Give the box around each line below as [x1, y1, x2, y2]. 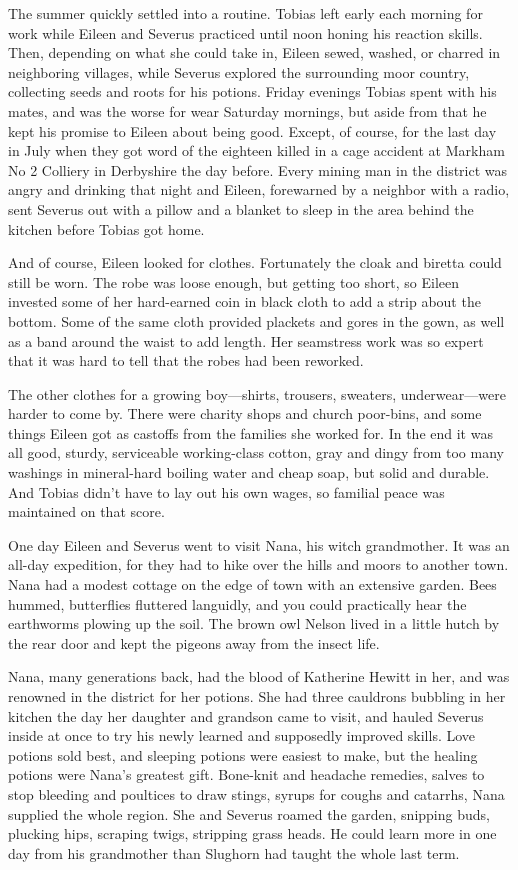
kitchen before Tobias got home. [8, 218, 205, 239]
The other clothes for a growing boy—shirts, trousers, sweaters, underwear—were [8, 383, 506, 404]
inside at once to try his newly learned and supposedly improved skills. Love [8, 725, 476, 746]
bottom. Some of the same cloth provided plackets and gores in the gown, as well [8, 310, 505, 331]
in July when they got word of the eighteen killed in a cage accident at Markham [8, 140, 505, 161]
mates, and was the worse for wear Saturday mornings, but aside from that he [8, 100, 487, 121]
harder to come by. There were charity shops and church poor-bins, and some [8, 403, 482, 424]
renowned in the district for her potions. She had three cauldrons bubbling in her [8, 686, 506, 706]
